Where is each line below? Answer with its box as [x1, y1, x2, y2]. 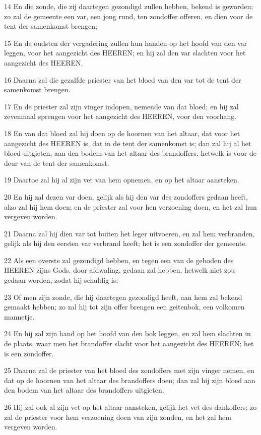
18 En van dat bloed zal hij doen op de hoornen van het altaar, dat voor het [4, 128, 240, 138]
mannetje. [4, 311, 35, 322]
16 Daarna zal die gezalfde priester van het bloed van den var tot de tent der [4, 74, 241, 85]
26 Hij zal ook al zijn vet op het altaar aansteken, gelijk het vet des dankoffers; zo [4, 402, 257, 412]
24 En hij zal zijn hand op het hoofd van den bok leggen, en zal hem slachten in [4, 328, 251, 339]
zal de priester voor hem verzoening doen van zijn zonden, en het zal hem [4, 411, 231, 422]
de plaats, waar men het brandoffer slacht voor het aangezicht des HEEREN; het [4, 338, 254, 349]
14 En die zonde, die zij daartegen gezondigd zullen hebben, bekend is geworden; [4, 1, 253, 11]
